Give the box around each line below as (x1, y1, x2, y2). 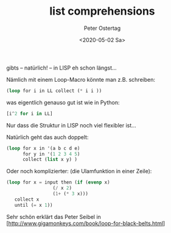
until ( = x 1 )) (14, 202, 53, 208)
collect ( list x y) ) (22, 157, 78, 163)
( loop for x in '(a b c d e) (6, 145, 80, 151)
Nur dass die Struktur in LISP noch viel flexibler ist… (6, 121, 137, 129)
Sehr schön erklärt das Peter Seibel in (6, 213, 102, 220)
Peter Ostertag (83, 24, 121, 32)
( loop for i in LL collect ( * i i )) (6, 87, 102, 94)
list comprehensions (49, 4, 155, 18)
